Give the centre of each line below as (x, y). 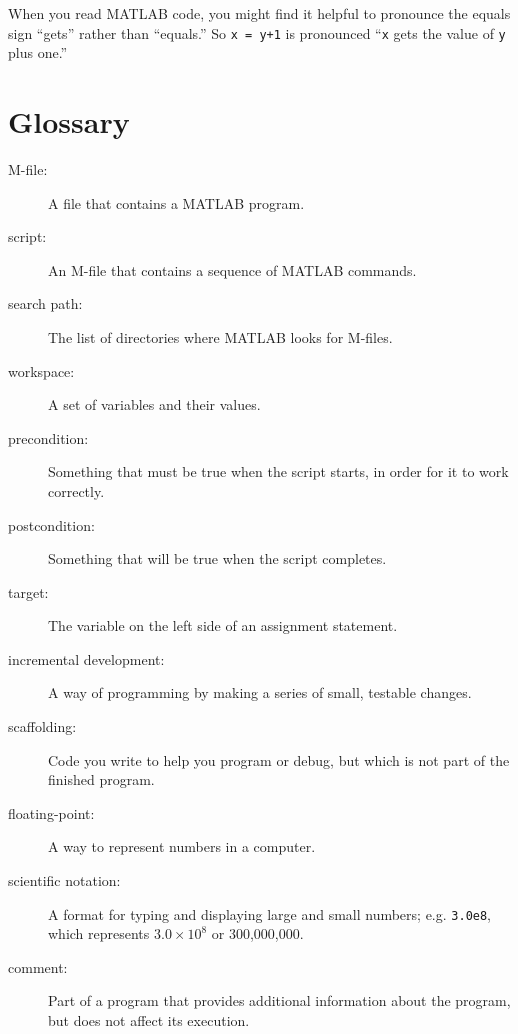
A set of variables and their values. (154, 404)
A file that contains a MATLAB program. (176, 202)
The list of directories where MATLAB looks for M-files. (220, 336)
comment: (38, 966)
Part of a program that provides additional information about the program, (279, 1000)
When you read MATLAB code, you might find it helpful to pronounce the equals (259, 13)
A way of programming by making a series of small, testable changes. (260, 692)
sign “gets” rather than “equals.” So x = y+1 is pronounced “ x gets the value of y (257, 32)
